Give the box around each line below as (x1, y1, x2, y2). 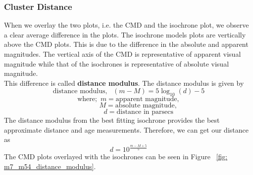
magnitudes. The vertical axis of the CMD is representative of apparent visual (4, 49, 241, 59)
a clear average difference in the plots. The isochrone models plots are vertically (4, 29, 246, 39)
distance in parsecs (116, 108, 174, 116)
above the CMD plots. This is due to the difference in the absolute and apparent (4, 39, 249, 49)
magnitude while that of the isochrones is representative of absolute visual (4, 58, 229, 69)
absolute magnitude (115, 102, 175, 109)
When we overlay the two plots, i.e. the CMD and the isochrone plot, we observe (4, 20, 249, 30)
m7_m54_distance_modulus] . (4, 161, 96, 172)
